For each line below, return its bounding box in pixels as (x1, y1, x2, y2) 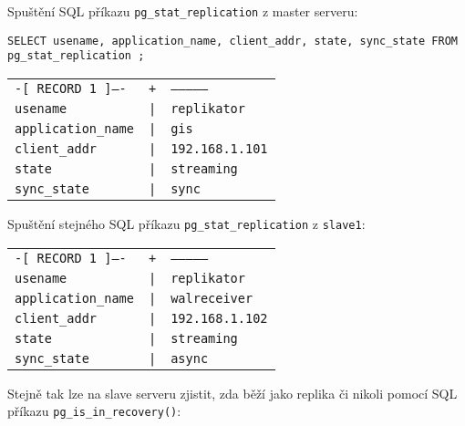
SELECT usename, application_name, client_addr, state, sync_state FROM (7, 34, 458, 47)
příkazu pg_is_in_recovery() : (7, 401, 181, 421)
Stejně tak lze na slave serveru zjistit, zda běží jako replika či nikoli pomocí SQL (7, 383, 458, 402)
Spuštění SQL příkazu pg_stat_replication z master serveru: (7, 2, 358, 20)
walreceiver (170, 290, 253, 306)
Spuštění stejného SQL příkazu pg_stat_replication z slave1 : (7, 213, 366, 233)
